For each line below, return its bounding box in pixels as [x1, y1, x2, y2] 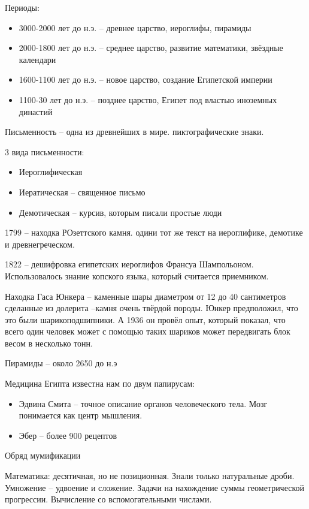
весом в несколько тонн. [5, 336, 93, 349]
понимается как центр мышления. [19, 409, 143, 421]
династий [19, 105, 53, 118]
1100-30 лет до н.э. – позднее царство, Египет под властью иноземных [19, 93, 277, 106]
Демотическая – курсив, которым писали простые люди [19, 206, 222, 218]
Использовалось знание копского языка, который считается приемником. [5, 269, 269, 282]
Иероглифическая [19, 165, 83, 178]
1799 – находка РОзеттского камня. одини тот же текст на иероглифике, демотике [5, 226, 303, 239]
